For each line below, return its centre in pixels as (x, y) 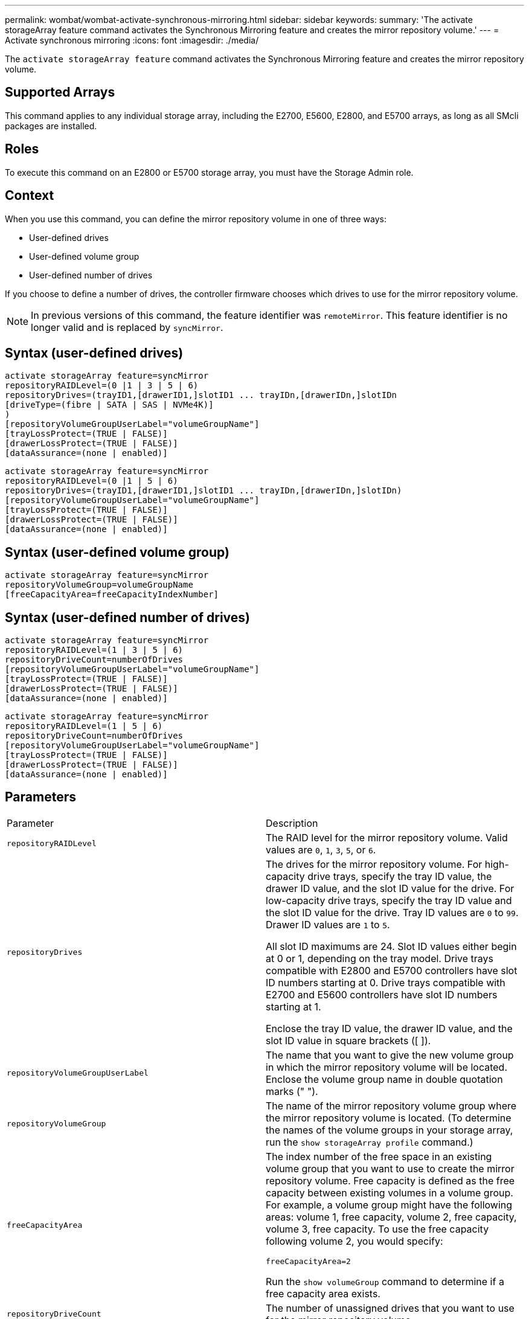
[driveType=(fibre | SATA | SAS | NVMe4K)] (109, 405)
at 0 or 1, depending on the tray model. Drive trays (380, 958)
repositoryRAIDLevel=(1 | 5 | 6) (84, 726)
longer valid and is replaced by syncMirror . (127, 327)
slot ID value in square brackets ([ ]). (348, 1040)
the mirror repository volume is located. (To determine (389, 1118)
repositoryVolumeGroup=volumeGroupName (99, 585)
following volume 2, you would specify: (354, 1241)
